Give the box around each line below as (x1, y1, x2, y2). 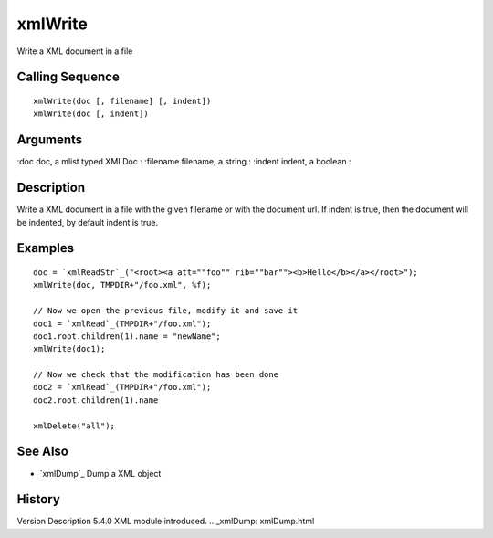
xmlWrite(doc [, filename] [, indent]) (33, 96, 212, 106)
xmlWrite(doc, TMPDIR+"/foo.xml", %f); (33, 280, 212, 290)
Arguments (16, 132, 83, 148)
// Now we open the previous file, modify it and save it (33, 306, 299, 316)
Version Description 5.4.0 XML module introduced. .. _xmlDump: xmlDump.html (16, 516, 315, 527)
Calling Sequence (16, 69, 121, 85)
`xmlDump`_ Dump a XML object (39, 468, 162, 479)
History (16, 491, 61, 507)
